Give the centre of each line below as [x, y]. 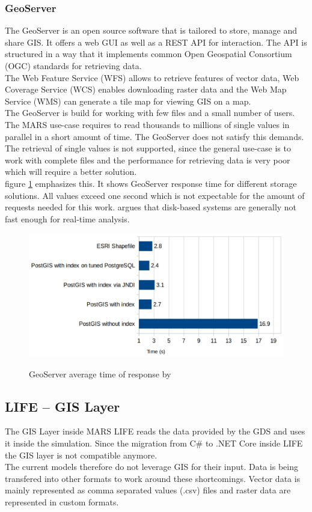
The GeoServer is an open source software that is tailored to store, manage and [151, 30]
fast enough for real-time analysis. [67, 218]
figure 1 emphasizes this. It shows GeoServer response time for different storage [151, 183]
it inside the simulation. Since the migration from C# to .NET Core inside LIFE [154, 443]
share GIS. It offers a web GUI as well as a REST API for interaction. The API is [156, 42]
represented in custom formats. [62, 502]
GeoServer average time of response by [100, 373]
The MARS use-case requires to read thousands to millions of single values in [147, 124]
